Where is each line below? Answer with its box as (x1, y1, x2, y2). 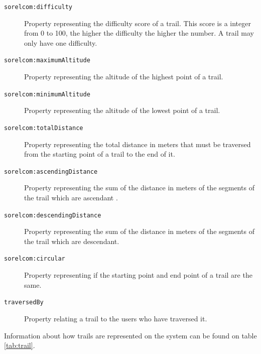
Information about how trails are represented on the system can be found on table (4, 330, 257, 340)
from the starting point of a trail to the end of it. (24, 149, 175, 159)
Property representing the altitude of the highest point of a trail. (24, 71, 223, 82)
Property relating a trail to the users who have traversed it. (24, 313, 207, 323)
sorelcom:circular (4, 255, 65, 263)
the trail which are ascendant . (24, 192, 118, 203)
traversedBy (4, 299, 44, 306)
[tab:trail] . (4, 340, 35, 350)
